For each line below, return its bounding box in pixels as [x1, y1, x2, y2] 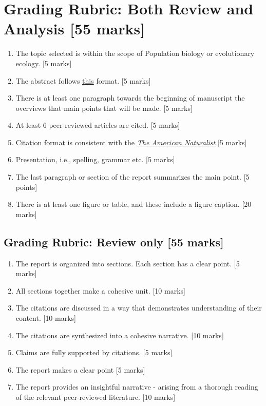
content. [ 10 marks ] [15, 313, 77, 323]
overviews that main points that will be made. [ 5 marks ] [15, 102, 193, 113]
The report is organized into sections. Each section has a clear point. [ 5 [15, 258, 240, 268]
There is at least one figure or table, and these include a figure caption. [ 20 [15, 199, 252, 209]
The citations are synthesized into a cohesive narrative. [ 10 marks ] [15, 330, 224, 340]
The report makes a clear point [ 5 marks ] [15, 364, 145, 375]
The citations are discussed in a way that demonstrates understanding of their [15, 302, 262, 313]
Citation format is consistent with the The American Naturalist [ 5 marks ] [15, 137, 247, 147]
